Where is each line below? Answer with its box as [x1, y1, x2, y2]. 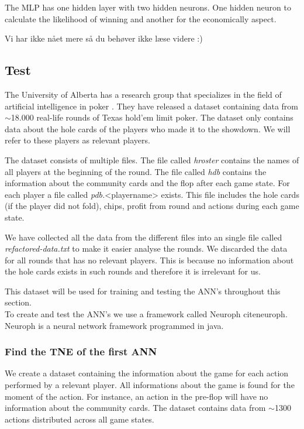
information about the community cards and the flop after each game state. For [5, 177, 290, 189]
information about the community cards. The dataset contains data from [5, 401, 266, 414]
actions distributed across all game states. [5, 413, 154, 425]
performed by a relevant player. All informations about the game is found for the [5, 379, 295, 391]
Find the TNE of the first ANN [5, 344, 157, 359]
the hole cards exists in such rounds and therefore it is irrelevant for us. [5, 265, 261, 277]
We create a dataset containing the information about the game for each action [5, 367, 289, 379]
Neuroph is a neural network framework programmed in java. [5, 319, 224, 331]
